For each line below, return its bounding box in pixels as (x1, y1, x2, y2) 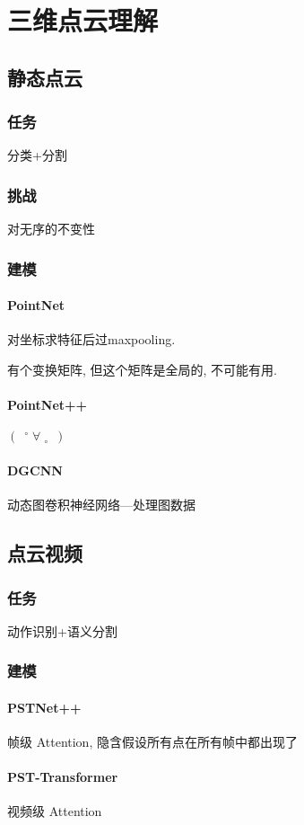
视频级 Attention (7, 802, 102, 821)
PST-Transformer (7, 767, 118, 786)
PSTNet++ (7, 697, 82, 716)
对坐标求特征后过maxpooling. (7, 330, 176, 349)
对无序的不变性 (7, 219, 95, 238)
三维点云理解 (7, 2, 159, 39)
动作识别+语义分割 (7, 621, 117, 640)
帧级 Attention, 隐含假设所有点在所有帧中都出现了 (7, 732, 298, 751)
